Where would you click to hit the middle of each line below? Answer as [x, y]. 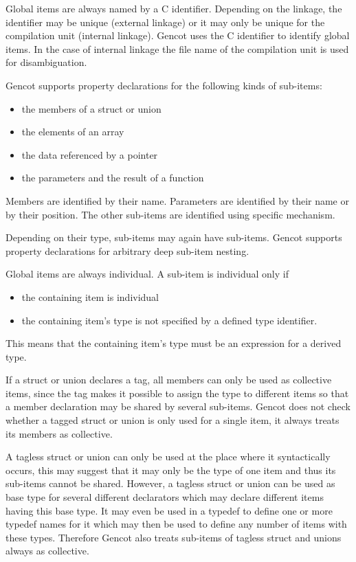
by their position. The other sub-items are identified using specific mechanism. [170, 214]
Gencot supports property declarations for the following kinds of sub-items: [164, 85]
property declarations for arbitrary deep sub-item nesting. [127, 250]
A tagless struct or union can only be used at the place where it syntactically [168, 457]
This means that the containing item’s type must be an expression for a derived [174, 343]
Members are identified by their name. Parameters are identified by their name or [177, 200]
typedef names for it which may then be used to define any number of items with [176, 524]
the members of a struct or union [91, 108]
